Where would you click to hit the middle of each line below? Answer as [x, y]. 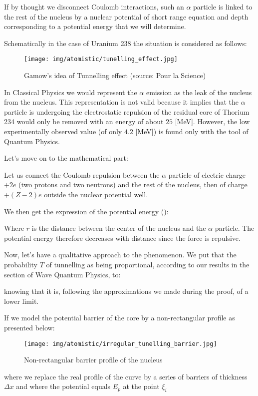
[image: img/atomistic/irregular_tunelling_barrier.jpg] [121, 344]
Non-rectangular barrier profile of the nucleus [93, 360]
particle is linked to [223, 7]
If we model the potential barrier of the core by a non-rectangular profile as [120, 318]
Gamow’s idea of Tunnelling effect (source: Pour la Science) [115, 75]
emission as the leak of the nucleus [199, 92]
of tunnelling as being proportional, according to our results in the [148, 264]
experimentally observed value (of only [63, 131]
